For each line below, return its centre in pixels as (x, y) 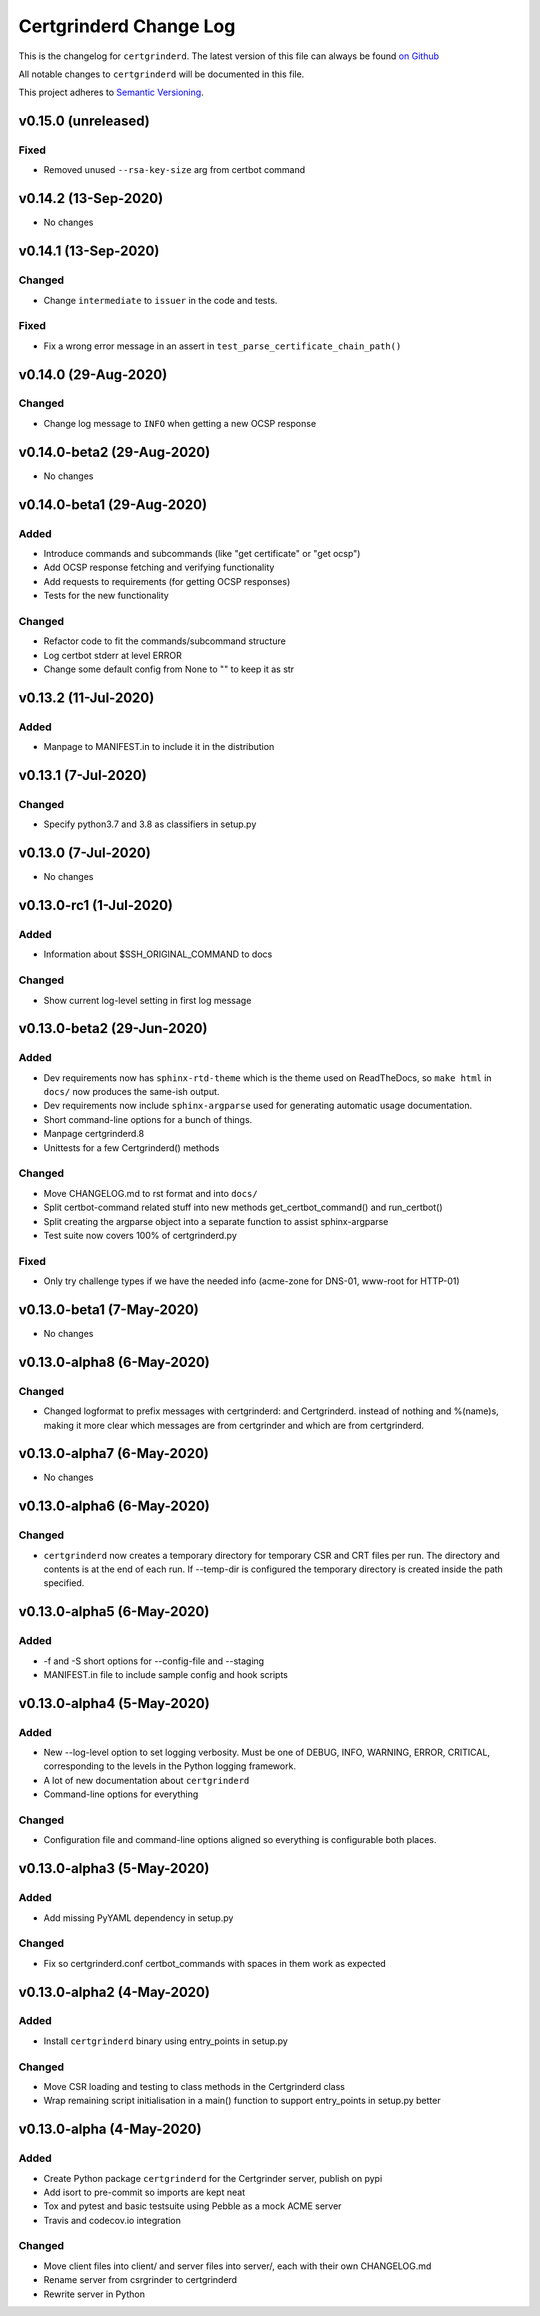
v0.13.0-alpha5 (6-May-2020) (114, 1611)
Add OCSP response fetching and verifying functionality (159, 567)
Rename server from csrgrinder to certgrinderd (140, 2280)
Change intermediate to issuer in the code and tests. (160, 300)
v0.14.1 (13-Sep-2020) (89, 251)
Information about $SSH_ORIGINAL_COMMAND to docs (158, 954)
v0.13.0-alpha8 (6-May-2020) (114, 1361)
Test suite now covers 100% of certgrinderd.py (140, 1235)
